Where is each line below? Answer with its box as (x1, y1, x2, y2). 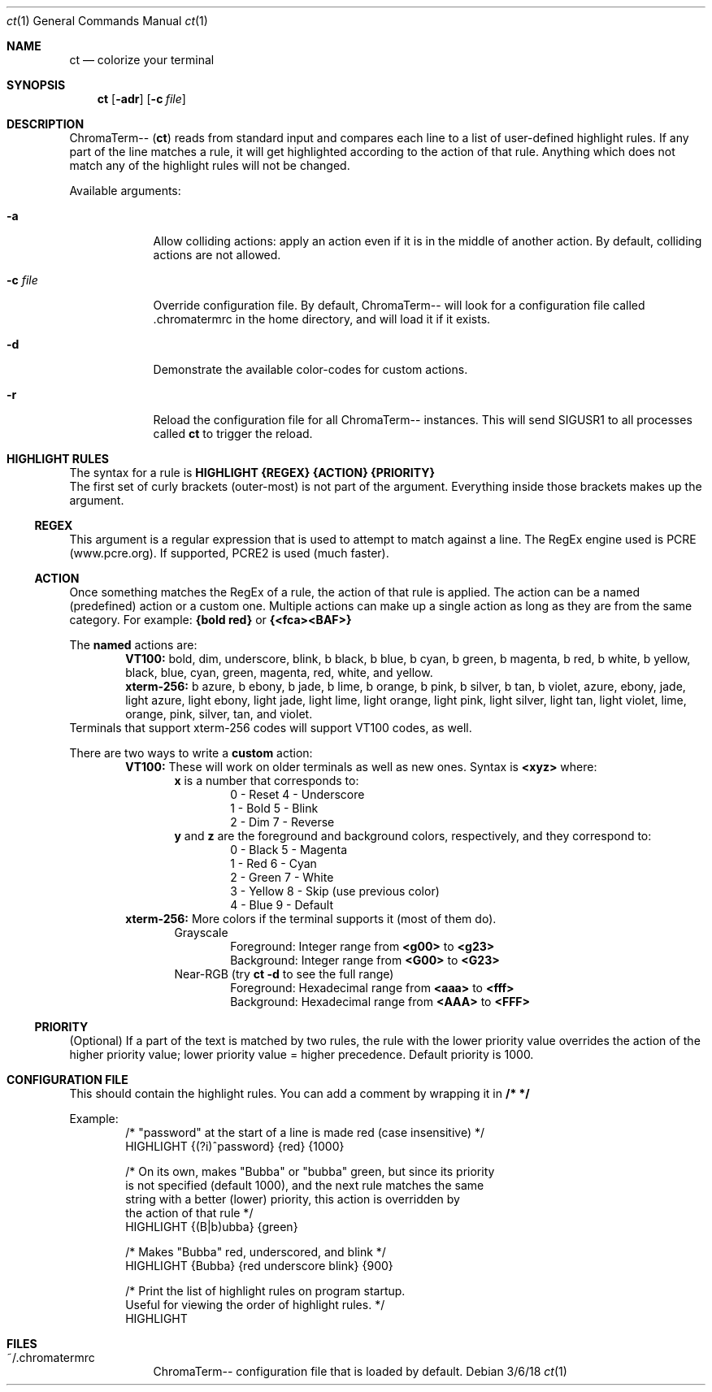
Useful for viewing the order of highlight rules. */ (125, 1298, 385, 1312)
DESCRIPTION (7, 117, 85, 131)
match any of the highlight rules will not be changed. (69, 158, 350, 172)
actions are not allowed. (153, 248, 281, 262)
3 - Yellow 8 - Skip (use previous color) (230, 884, 440, 898)
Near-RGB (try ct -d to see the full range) (174, 967, 394, 981)
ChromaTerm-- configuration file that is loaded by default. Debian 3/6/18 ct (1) (153, 1364, 567, 1378)
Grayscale (174, 926, 228, 939)
